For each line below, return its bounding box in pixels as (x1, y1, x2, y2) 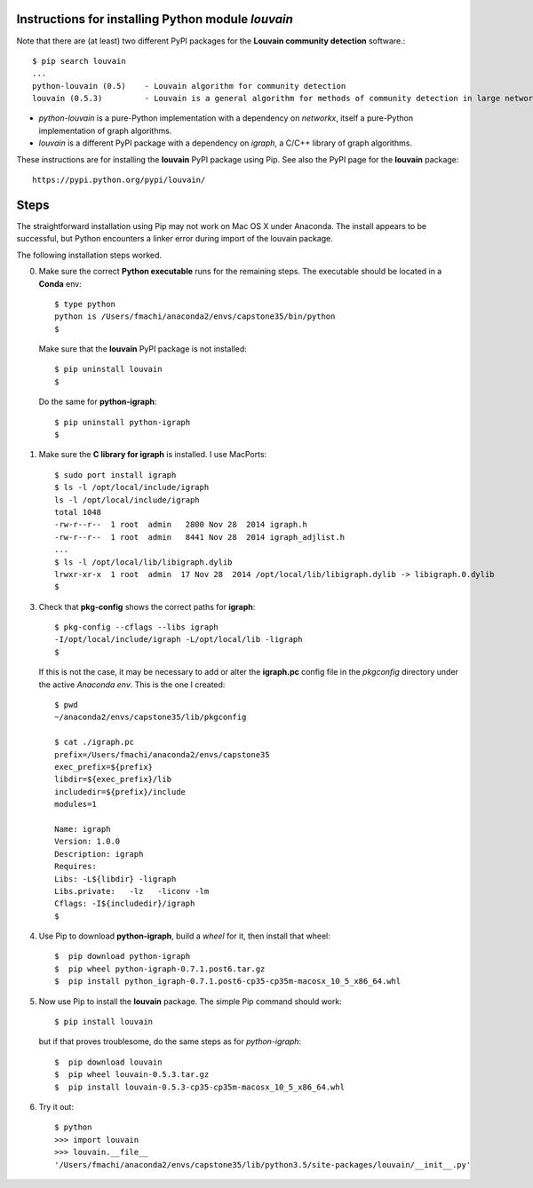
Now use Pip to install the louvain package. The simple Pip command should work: (38, 995, 342, 1007)
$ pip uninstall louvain (54, 364, 163, 375)
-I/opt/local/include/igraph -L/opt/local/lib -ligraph (54, 635, 303, 645)
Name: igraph (54, 824, 111, 834)
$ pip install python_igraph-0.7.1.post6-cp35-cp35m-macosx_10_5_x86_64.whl (54, 977, 402, 986)
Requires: (54, 861, 97, 872)
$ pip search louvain (32, 56, 126, 66)
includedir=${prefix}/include (54, 787, 187, 796)
